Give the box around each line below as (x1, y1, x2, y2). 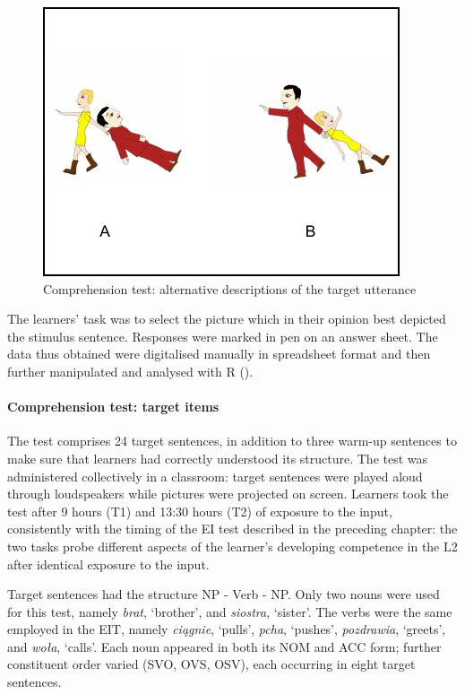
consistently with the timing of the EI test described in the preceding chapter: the (7, 519, 458, 538)
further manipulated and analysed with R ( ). (7, 361, 254, 380)
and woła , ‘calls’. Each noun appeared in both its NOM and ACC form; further (7, 637, 442, 655)
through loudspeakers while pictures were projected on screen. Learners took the (7, 484, 449, 503)
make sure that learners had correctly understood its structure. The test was (7, 448, 428, 467)
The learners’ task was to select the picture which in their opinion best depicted (7, 309, 446, 328)
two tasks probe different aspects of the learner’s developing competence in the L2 (7, 536, 458, 555)
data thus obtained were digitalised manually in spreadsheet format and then (7, 344, 431, 363)
